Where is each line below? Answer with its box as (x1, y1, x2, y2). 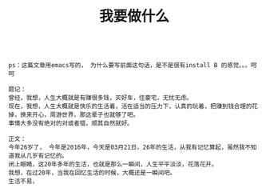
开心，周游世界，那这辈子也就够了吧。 (31, 111, 140, 119)
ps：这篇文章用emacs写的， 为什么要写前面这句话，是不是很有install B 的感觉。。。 (8, 62, 252, 70)
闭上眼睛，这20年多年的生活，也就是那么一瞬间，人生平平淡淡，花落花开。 (8, 161, 218, 169)
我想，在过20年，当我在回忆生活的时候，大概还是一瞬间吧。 (8, 169, 177, 177)
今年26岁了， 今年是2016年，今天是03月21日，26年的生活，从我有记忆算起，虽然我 (8, 143, 245, 152)
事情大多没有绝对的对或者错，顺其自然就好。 (8, 119, 133, 128)
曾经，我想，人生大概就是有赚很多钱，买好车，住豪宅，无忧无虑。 (8, 94, 193, 102)
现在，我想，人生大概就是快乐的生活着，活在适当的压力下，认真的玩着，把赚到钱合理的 (8, 102, 252, 110)
